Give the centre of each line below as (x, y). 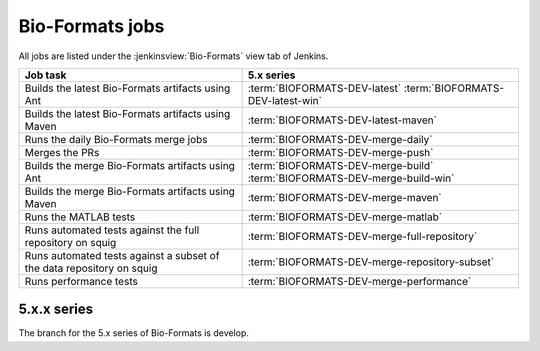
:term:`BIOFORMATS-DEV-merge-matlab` (345, 217)
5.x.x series (56, 309)
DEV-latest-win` (284, 100)
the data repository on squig (91, 268)
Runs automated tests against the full (112, 230)
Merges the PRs (62, 152)
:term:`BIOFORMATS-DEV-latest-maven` (342, 120)
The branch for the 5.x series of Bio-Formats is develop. (134, 333)
